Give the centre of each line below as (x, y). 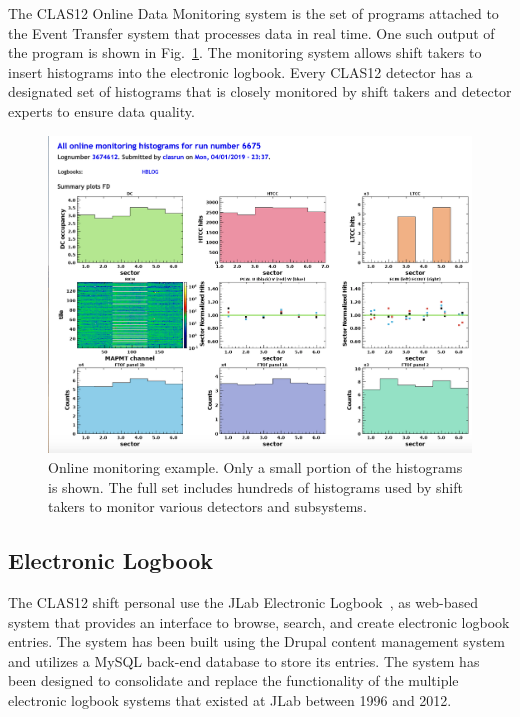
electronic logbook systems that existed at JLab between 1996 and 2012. (230, 700)
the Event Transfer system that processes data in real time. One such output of (251, 32)
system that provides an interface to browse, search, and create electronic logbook (259, 621)
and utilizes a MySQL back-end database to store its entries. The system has (244, 660)
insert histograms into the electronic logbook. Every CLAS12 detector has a (240, 71)
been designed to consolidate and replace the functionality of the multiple (233, 680)
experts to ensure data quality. (101, 110)
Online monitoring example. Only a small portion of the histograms (255, 467)
